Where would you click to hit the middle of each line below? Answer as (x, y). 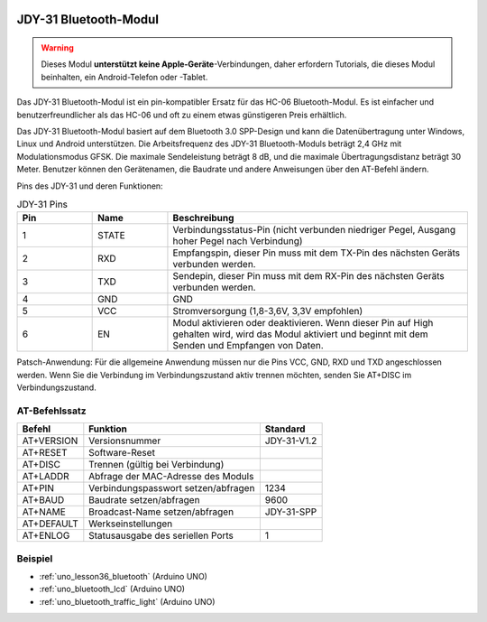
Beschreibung (203, 218)
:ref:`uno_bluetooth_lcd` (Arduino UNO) (112, 589)
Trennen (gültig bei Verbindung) (156, 465)
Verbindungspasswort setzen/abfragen (172, 488)
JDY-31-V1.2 (291, 441)
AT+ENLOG (46, 535)
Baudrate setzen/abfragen (144, 500)
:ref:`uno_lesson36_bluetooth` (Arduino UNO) (123, 576)
